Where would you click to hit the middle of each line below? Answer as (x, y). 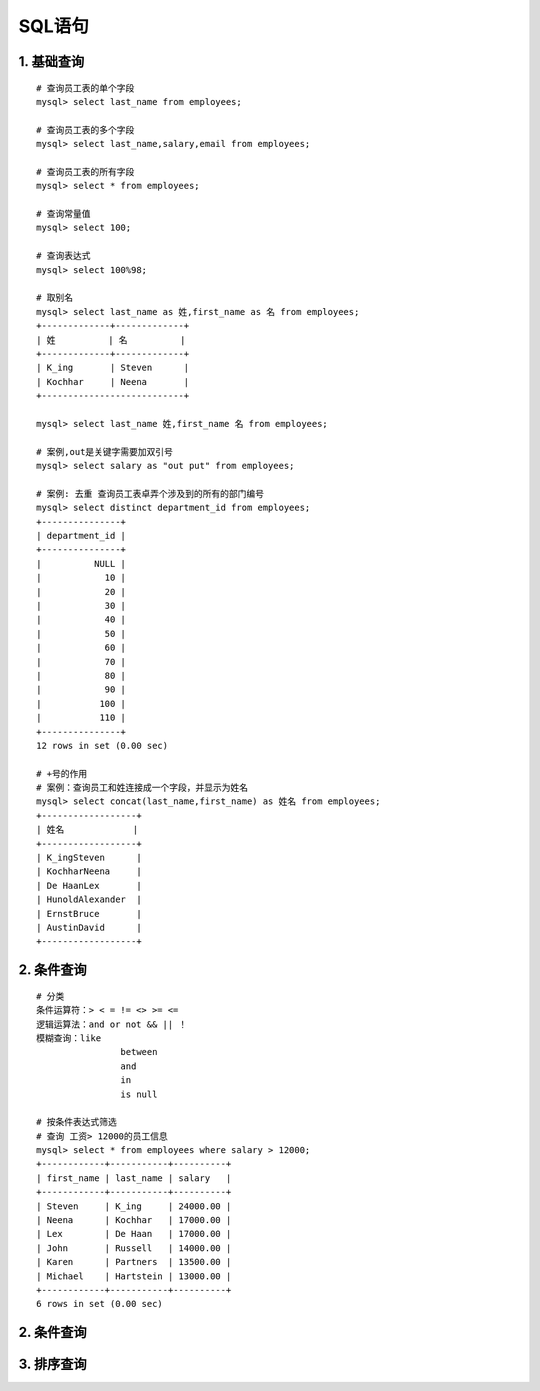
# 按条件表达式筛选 (76, 1122)
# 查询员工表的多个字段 (85, 129)
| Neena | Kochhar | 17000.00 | (134, 1220)
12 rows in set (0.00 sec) (102, 745)
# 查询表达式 (63, 256)
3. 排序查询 (52, 1364)
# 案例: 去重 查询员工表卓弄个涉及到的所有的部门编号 (150, 493)
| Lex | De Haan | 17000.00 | (134, 1234)
